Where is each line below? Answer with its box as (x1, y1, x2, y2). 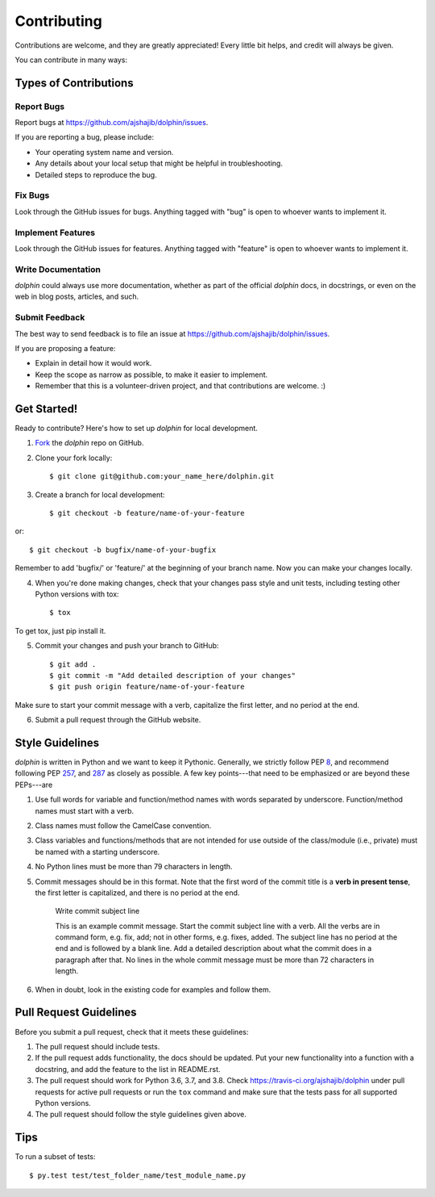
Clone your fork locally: (35, 453, 113, 462)
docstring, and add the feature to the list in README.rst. (35, 1064, 221, 1074)
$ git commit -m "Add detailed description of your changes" (49, 671, 296, 680)
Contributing (14, 12, 102, 30)
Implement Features (14, 227, 96, 238)
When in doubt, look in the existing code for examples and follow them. (35, 985, 271, 994)
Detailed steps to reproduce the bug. (35, 170, 157, 179)
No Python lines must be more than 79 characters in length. (35, 862, 233, 872)
